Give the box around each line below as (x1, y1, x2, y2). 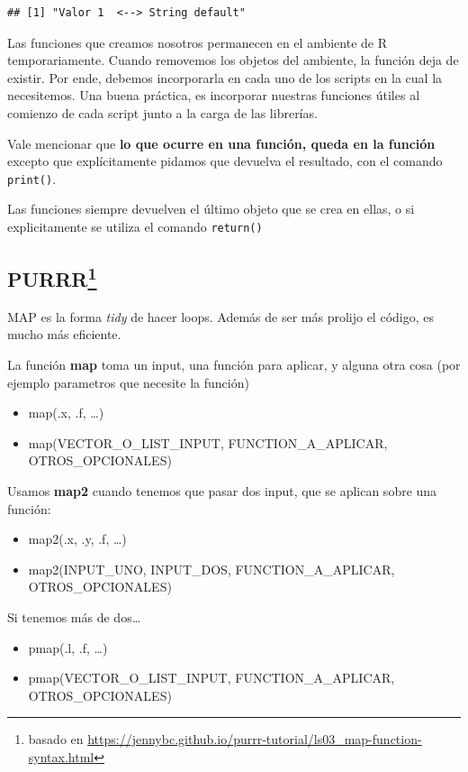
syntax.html (28, 747, 94, 766)
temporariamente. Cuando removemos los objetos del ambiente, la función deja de (7, 51, 459, 69)
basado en (28, 730, 84, 749)
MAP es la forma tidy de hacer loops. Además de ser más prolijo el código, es (7, 307, 434, 326)
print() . (7, 169, 57, 188)
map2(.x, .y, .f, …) (28, 529, 127, 548)
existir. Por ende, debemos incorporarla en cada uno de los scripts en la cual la (7, 68, 443, 87)
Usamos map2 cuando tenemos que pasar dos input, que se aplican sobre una (7, 482, 437, 501)
